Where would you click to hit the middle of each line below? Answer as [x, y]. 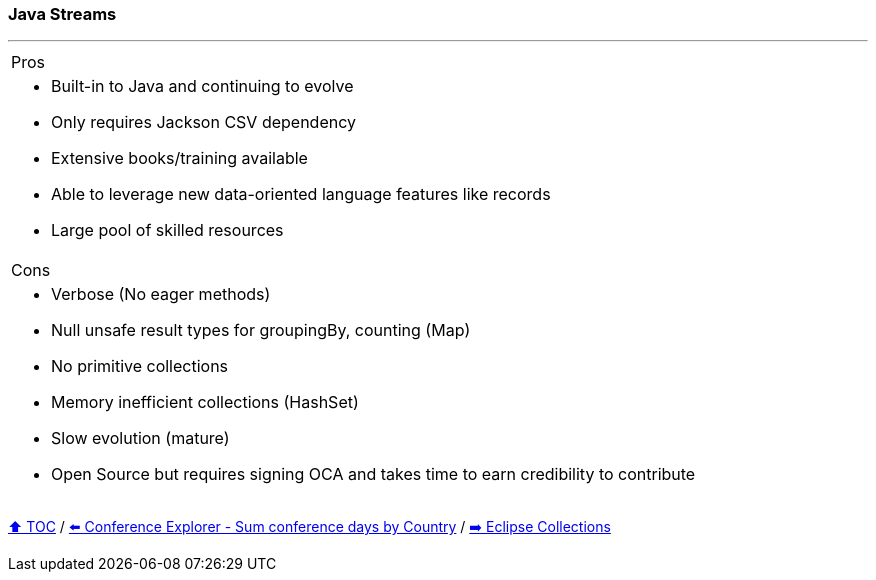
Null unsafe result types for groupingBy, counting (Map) [261, 330]
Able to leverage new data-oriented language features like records [301, 194]
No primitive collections [140, 366]
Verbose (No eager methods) [161, 294]
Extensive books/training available [179, 158]
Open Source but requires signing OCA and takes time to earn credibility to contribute [373, 474]
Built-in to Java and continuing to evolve [202, 86]
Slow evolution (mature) [140, 438]
